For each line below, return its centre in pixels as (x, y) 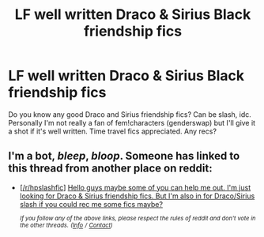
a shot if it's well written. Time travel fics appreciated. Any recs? (113, 131)
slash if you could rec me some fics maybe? (91, 204)
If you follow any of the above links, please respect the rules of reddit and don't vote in (138, 219)
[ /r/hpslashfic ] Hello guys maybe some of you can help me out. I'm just (135, 187)
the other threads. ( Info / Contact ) (66, 226)
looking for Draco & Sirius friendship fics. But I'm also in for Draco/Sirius (137, 196)
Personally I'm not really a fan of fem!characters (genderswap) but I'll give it (132, 122)
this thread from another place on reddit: (110, 169)
